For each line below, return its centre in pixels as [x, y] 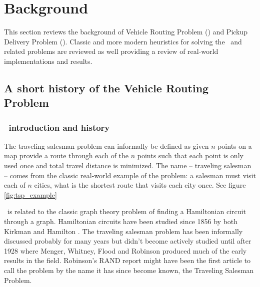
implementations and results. [48, 61]
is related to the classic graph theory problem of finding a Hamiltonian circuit [126, 211]
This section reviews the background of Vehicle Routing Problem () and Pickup [126, 32]
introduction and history [59, 127]
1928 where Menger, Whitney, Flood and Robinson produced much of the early [125, 250]
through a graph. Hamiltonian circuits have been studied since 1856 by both [121, 221]
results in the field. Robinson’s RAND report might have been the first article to [127, 260]
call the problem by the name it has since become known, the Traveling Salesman [129, 270]
